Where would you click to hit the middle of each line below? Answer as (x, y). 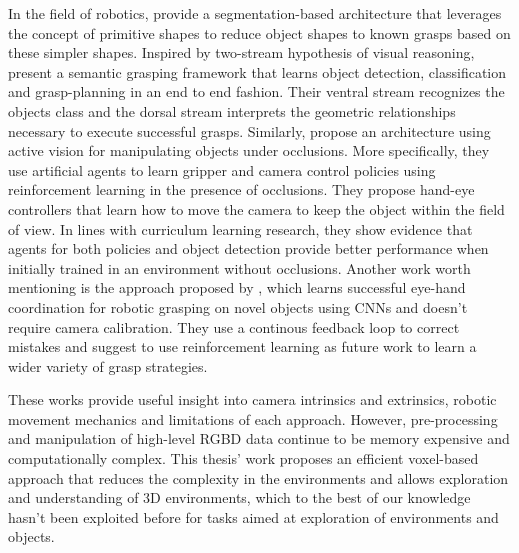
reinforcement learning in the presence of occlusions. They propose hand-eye (241, 189)
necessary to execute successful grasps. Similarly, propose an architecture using (249, 130)
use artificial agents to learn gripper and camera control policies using (222, 169)
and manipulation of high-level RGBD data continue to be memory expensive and (259, 438)
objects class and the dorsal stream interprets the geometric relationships (232, 110)
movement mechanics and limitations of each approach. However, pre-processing (253, 418)
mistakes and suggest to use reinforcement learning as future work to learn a (242, 346)
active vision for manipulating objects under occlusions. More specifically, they (249, 150)
